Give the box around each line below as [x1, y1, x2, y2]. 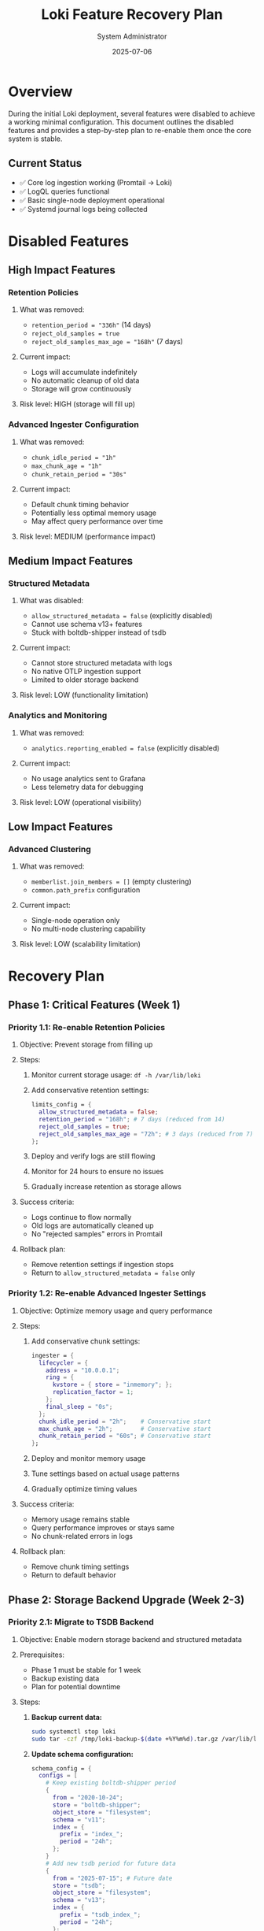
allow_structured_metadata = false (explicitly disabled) [31, 611, 213, 621]
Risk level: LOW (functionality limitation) [19, 691, 149, 700]
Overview [8, 83, 73, 100]
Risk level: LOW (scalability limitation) [19, 940, 141, 949]
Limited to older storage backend [31, 675, 139, 684]
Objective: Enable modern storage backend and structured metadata [19, 1634, 242, 1644]
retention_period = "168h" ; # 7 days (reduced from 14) [38, 1115, 225, 1123]
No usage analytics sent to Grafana [31, 773, 146, 783]
